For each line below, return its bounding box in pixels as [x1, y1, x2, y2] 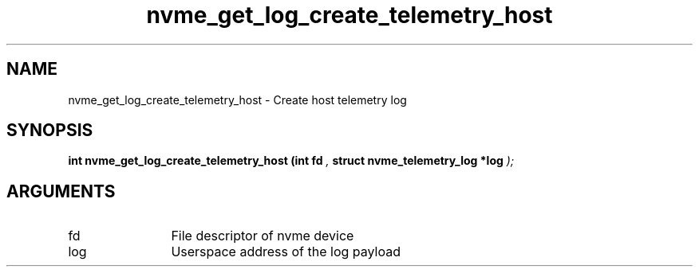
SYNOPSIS [6, 120, 93, 141]
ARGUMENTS [6, 181, 116, 201]
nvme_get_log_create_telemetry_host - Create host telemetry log [68, 92, 407, 107]
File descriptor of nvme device [171, 228, 354, 244]
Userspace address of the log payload [171, 244, 401, 260]
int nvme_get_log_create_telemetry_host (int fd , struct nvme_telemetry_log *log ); [68, 154, 515, 168]
